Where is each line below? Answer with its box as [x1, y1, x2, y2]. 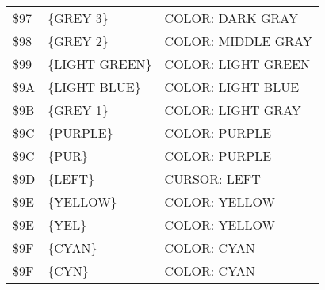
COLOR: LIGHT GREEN [164, 55, 310, 73]
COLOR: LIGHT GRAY [164, 101, 301, 119]
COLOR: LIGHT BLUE [164, 78, 300, 96]
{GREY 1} [48, 101, 109, 119]
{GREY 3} [48, 9, 109, 27]
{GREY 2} [48, 32, 109, 50]
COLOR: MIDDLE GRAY [164, 32, 312, 50]
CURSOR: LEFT [164, 170, 261, 188]
